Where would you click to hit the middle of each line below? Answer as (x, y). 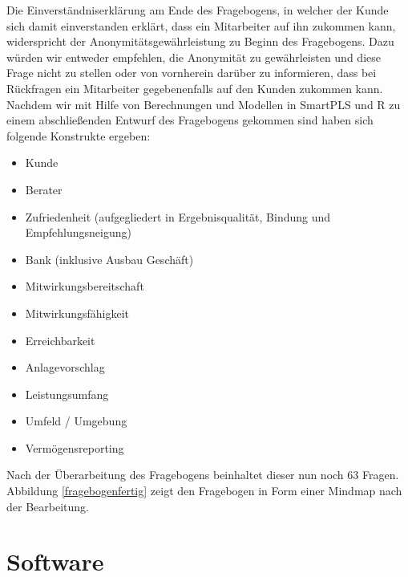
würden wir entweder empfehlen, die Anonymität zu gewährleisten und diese (194, 57)
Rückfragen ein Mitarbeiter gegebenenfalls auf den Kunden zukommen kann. (195, 88)
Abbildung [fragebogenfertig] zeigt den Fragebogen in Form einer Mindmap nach (204, 491)
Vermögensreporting (75, 447)
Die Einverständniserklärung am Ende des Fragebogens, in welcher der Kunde (198, 10)
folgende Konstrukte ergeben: (79, 135)
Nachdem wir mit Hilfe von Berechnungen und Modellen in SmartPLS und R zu (204, 104)
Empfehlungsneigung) (78, 232)
